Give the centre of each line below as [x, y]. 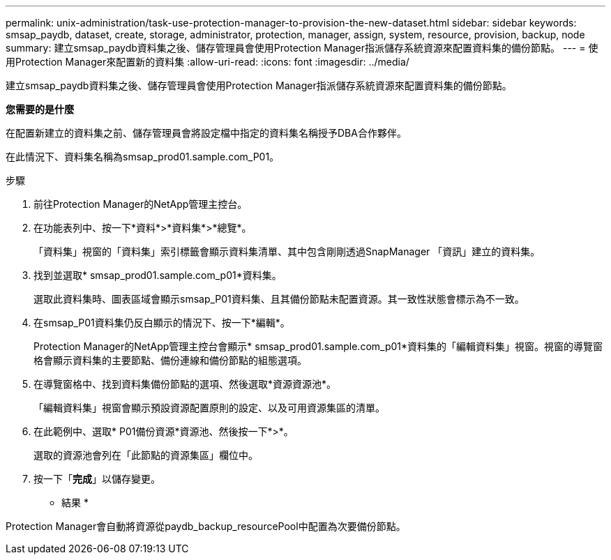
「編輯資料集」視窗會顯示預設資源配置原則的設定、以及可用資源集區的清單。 [209, 408]
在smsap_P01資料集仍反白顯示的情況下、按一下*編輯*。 [162, 323]
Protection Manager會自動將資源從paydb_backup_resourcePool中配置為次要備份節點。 [206, 526]
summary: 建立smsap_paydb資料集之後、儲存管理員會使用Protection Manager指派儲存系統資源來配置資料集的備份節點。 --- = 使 [302, 48]
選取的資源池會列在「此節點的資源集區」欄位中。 [146, 455]
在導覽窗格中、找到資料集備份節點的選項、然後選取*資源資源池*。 [185, 384]
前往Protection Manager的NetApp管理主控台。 [141, 204]
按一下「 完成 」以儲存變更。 [97, 479]
